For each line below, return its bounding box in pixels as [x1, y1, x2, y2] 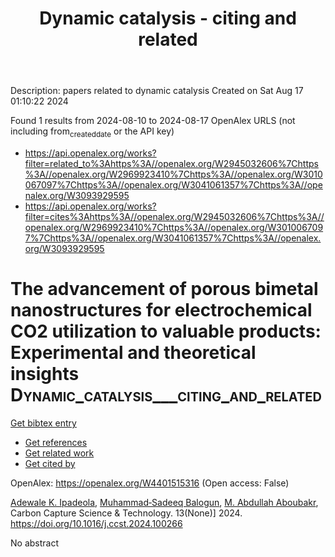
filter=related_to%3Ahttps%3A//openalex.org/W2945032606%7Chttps [24, 157, 319, 169]
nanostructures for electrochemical [10, 299, 313, 322]
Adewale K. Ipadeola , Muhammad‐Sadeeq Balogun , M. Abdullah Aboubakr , [10, 496, 319, 508]
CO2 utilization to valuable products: [10, 320, 322, 343]
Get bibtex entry [10, 417, 77, 429]
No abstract [10, 537, 59, 549]
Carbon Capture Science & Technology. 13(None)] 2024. [10, 507, 243, 519]
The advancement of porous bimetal [10, 278, 319, 301]
